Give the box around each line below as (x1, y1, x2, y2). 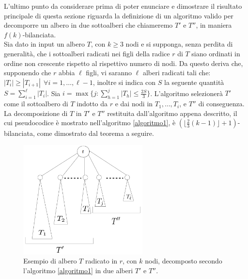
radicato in (85, 256, 118, 266)
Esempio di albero (23, 256, 77, 266)
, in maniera (196, 20, 232, 30)
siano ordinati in (191, 48, 240, 58)
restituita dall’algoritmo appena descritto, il (107, 108, 237, 118)
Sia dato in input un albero (4, 39, 85, 49)
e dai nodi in (115, 98, 153, 109)
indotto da (77, 98, 108, 109)
